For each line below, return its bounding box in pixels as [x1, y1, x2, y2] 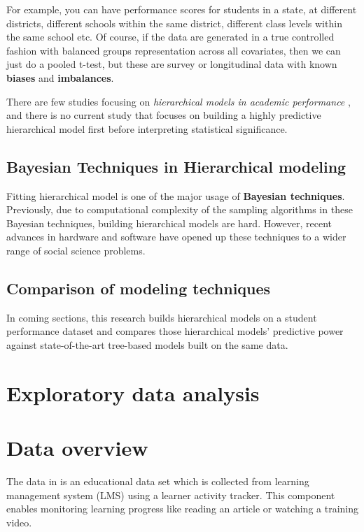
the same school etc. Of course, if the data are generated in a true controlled [6, 29, 335, 44]
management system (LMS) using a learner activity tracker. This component [6, 487, 335, 502]
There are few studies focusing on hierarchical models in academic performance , [6, 94, 351, 108]
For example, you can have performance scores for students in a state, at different [6, 2, 357, 16]
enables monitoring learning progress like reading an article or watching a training [6, 501, 359, 516]
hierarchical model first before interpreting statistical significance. [6, 121, 288, 136]
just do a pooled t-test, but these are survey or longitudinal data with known [6, 57, 337, 71]
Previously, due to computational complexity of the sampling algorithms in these [6, 202, 353, 217]
